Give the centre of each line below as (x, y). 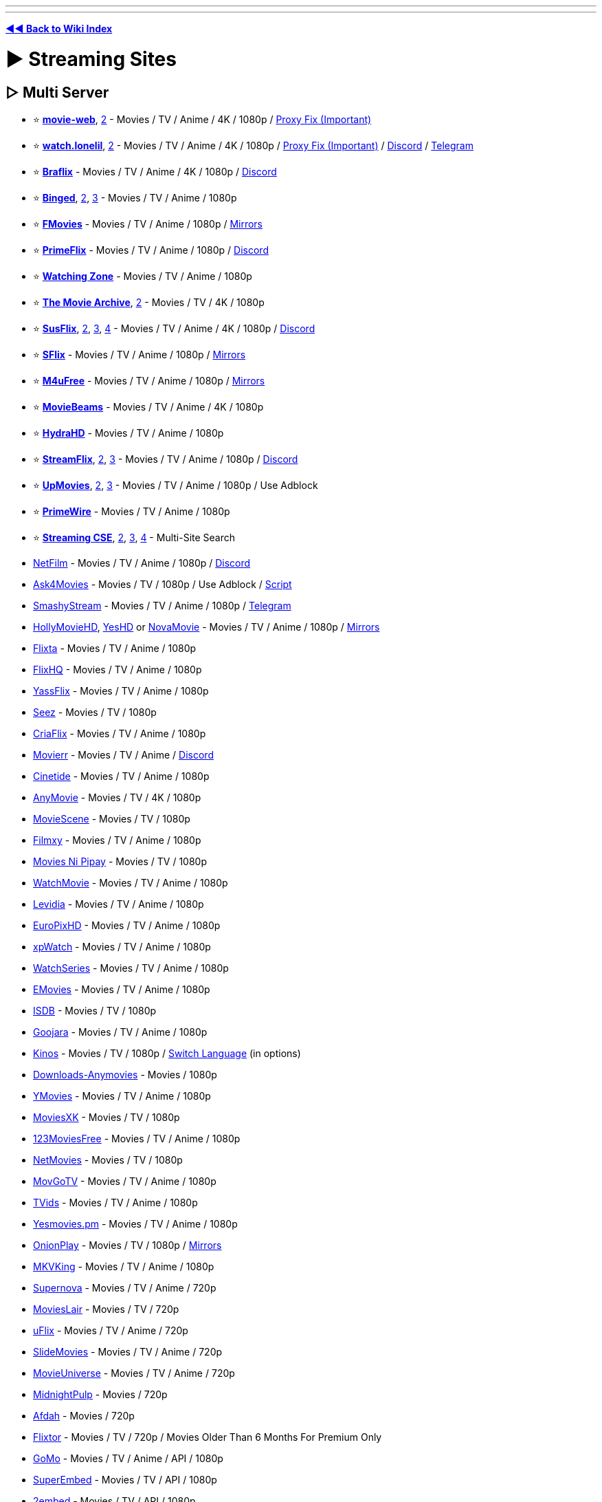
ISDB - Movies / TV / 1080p (95, 1010)
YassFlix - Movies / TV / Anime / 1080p (121, 690)
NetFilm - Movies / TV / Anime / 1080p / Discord (142, 563)
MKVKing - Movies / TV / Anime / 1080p (124, 1266)
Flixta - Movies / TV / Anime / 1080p (115, 648)
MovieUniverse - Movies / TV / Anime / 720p (134, 1373)
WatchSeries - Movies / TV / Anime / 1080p (131, 968)
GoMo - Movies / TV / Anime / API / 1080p (128, 1458)
